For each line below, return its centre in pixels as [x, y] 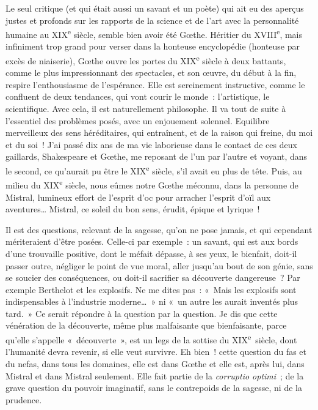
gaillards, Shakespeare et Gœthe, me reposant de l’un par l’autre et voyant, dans [157, 156]
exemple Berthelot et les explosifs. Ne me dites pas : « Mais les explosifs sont [151, 289]
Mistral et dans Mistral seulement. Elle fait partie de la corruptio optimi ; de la [155, 375]
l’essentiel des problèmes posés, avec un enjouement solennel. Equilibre [138, 120]
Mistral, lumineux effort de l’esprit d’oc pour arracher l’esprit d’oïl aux [138, 197]
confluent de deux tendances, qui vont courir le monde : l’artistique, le [138, 96]
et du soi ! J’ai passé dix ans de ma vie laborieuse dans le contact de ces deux [151, 144]
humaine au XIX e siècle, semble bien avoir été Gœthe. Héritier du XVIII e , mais [154, 33]
